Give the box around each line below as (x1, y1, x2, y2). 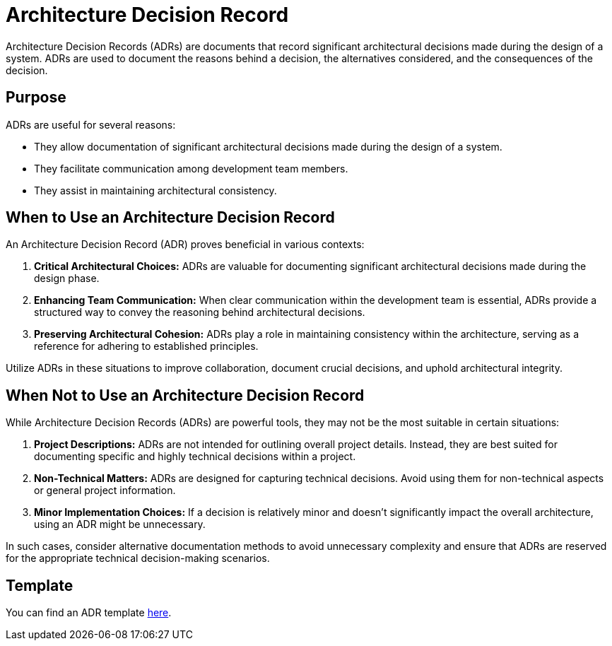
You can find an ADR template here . (6, 606, 172, 619)
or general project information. (34, 484, 176, 497)
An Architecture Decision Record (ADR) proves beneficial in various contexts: (6, 238, 365, 251)
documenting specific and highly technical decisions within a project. (34, 450, 356, 463)
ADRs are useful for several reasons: (6, 118, 176, 131)
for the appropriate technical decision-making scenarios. (6, 552, 270, 565)
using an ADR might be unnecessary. (34, 518, 206, 531)
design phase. (34, 272, 100, 285)
